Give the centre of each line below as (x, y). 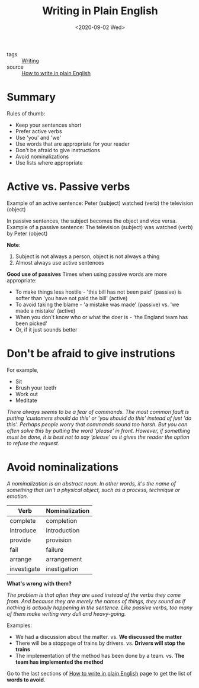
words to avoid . (26, 680)
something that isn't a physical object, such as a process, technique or (93, 490)
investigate (25, 568)
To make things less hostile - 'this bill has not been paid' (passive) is (99, 292)
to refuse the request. (33, 443)
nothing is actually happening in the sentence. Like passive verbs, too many (100, 607)
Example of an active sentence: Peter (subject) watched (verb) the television (100, 203)
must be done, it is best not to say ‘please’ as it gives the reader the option (98, 437)
